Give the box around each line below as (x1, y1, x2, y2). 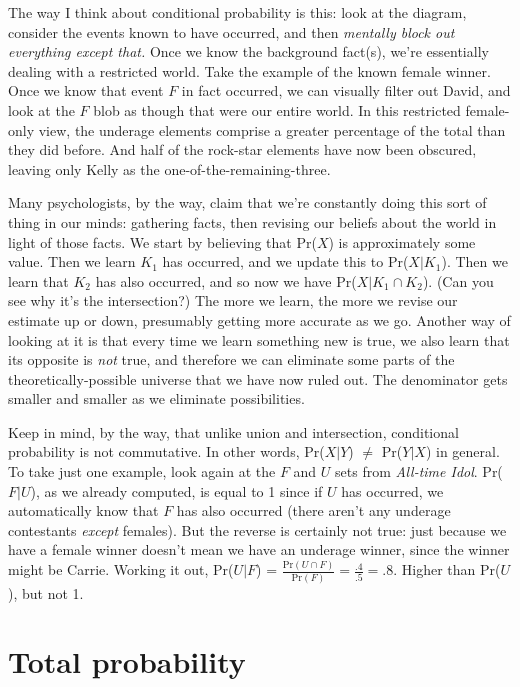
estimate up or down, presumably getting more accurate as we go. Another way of (8, 309, 511, 330)
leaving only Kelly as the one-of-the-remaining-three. (8, 158, 331, 179)
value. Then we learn (8, 251, 136, 272)
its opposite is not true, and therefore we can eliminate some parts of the (8, 349, 455, 370)
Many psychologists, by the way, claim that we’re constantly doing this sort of (8, 192, 487, 213)
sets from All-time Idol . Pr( (335, 461, 503, 482)
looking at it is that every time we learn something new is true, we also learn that (8, 329, 510, 350)
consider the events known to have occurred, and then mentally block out (8, 21, 455, 42)
